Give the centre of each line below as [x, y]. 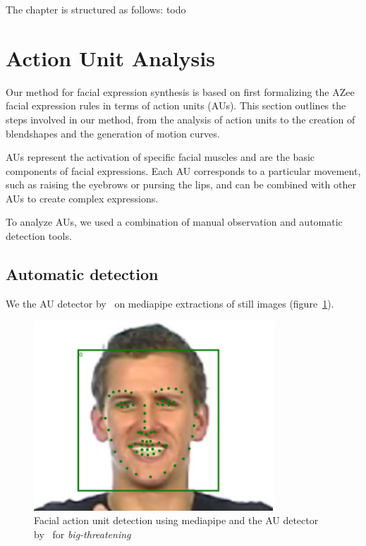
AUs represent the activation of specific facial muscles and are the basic [160, 157]
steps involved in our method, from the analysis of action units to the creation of [181, 119]
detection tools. [39, 236]
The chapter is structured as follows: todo [96, 9]
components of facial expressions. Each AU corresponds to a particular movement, [183, 170]
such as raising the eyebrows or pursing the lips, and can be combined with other [181, 184]
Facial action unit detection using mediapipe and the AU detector [176, 520]
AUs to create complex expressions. [82, 198]
